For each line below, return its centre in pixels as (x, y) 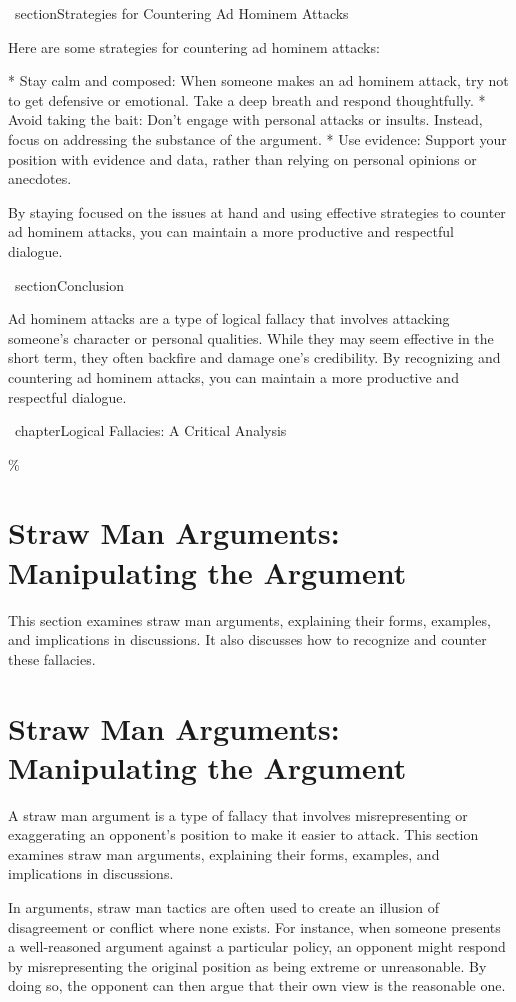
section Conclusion (69, 284)
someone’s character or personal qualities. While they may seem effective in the (251, 337)
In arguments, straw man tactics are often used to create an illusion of (224, 907)
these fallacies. (52, 658)
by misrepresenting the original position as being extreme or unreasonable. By (247, 965)
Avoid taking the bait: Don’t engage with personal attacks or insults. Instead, (245, 119)
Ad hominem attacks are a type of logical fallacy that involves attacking (229, 318)
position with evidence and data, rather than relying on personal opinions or (242, 158)
